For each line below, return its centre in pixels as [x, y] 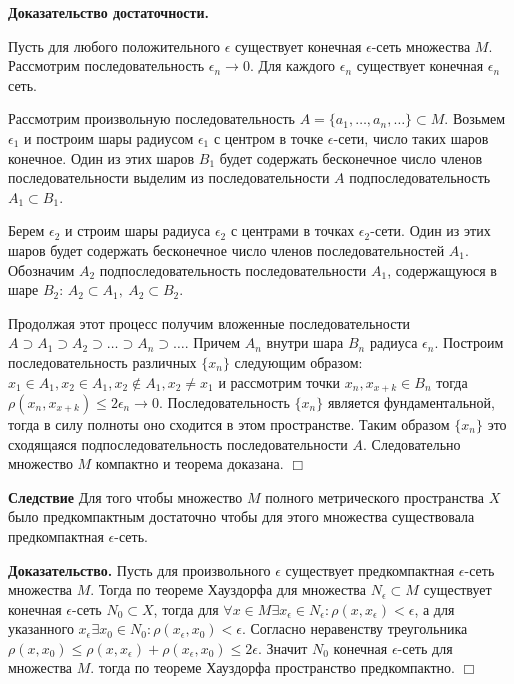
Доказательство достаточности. [108, 12]
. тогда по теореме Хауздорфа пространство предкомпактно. [272, 667]
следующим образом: [298, 361]
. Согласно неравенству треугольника [354, 628]
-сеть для [425, 647]
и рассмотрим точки [279, 381]
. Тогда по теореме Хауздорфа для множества [228, 589]
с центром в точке [268, 137]
